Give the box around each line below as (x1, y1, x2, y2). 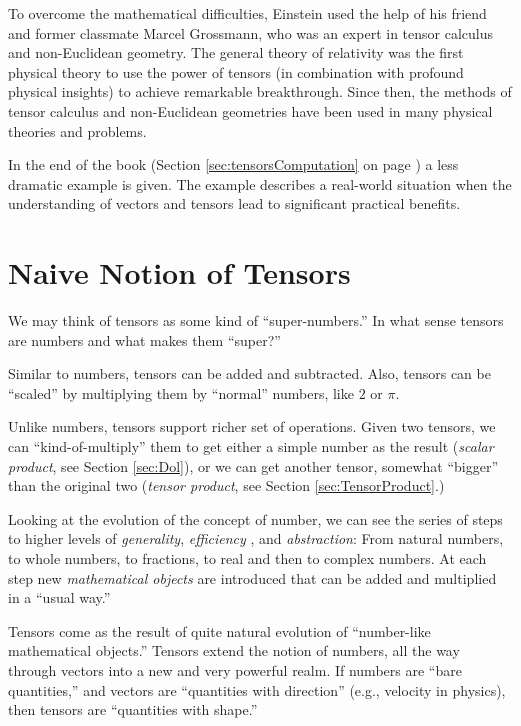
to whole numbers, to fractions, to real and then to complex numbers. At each (8, 548, 487, 568)
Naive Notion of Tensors (8, 252, 351, 293)
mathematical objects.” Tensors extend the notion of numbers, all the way (8, 640, 460, 661)
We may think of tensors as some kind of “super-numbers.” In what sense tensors (8, 310, 504, 331)
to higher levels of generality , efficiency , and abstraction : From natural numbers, (8, 528, 504, 549)
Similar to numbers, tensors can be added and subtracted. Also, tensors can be (8, 363, 491, 384)
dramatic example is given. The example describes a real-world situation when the (8, 173, 512, 194)
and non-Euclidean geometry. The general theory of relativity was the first (8, 42, 464, 63)
